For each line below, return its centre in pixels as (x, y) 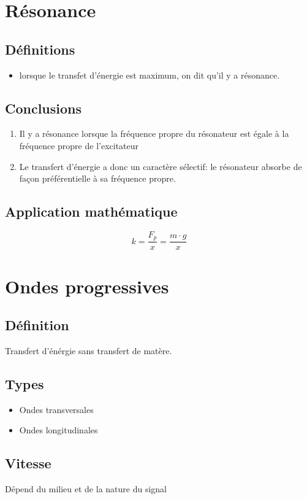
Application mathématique (91, 211)
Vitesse (28, 463)
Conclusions (44, 108)
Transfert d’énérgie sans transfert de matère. (89, 351)
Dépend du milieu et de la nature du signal (86, 489)
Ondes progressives (87, 286)
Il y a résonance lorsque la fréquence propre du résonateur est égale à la (154, 133)
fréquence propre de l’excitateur (79, 145)
